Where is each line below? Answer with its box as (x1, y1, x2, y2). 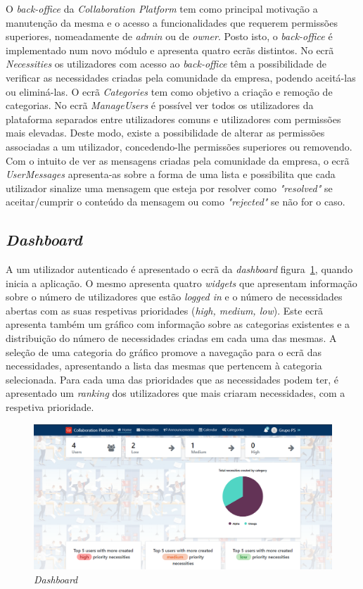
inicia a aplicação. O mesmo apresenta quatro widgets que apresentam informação (6, 275, 357, 290)
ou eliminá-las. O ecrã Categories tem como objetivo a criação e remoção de (6, 84, 333, 99)
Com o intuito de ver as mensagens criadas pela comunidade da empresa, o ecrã (6, 153, 350, 167)
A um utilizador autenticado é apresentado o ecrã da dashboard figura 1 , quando (6, 262, 353, 277)
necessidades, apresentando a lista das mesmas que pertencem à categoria (6, 358, 322, 373)
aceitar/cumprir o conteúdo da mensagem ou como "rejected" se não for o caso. (6, 194, 345, 209)
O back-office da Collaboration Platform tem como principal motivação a (6, 1, 318, 15)
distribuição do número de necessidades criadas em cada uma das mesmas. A (6, 331, 337, 346)
